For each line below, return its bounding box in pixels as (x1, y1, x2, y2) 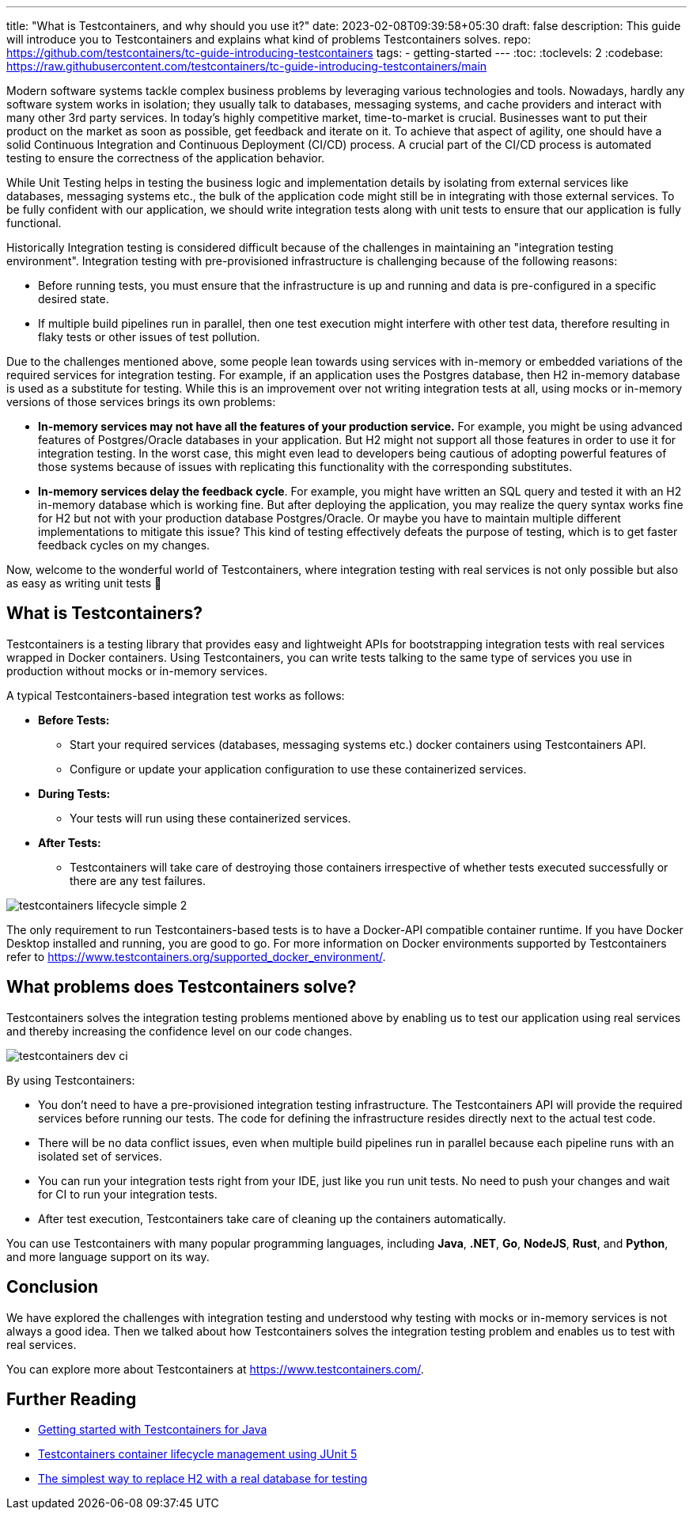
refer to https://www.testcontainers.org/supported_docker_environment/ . (6, 949, 386, 963)
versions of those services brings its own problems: (6, 395, 276, 408)
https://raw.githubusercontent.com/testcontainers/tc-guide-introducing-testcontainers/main (6, 59, 487, 73)
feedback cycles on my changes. (38, 538, 210, 552)
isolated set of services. (38, 1149, 163, 1163)
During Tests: (38, 786, 111, 800)
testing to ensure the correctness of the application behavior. (6, 151, 325, 165)
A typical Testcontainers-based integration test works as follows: (6, 688, 345, 702)
